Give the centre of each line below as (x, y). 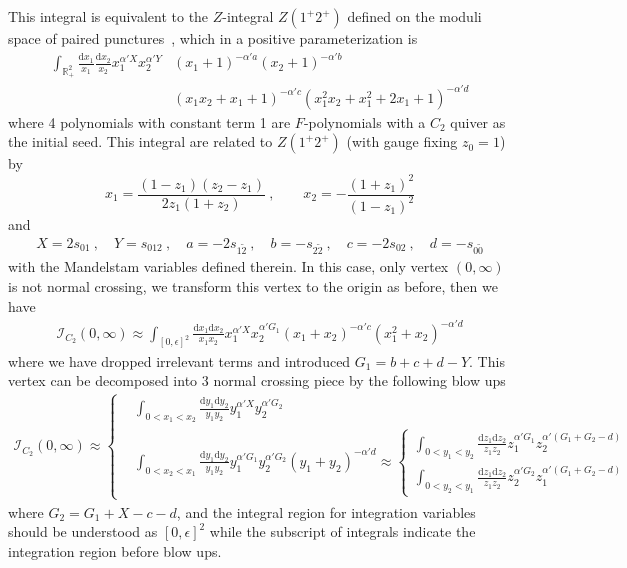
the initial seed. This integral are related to (140, 141)
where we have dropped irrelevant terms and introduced (179, 360)
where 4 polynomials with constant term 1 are (149, 121)
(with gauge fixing (402, 141)
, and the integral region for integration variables (326, 511)
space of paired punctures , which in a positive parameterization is (213, 38)
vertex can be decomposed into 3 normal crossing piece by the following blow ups (257, 380)
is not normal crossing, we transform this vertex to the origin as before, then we (253, 285)
